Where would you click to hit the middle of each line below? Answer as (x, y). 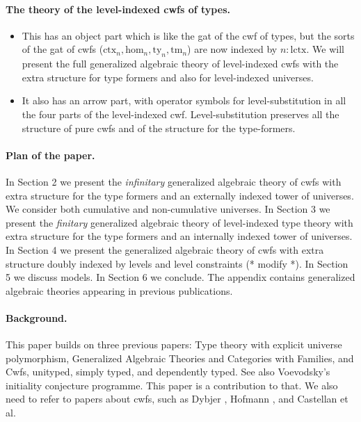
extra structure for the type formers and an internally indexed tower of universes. (179, 236)
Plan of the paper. (50, 155)
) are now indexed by (232, 49)
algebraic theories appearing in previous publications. (119, 290)
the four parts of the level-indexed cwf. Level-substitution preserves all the (180, 114)
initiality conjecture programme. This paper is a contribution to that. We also (172, 385)
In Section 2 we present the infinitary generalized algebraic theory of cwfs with (174, 181)
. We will (325, 49)
